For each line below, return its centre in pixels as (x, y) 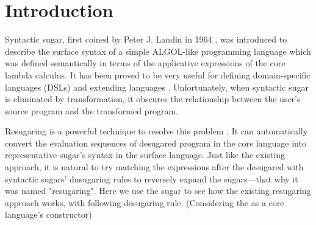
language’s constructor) (48, 214)
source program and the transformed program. (92, 110)
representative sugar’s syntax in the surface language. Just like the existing (145, 155)
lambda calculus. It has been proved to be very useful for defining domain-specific (158, 74)
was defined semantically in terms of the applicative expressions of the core (145, 63)
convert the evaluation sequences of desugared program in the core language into (156, 143)
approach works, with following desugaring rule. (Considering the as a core (145, 202)
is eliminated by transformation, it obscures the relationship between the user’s (153, 99)
